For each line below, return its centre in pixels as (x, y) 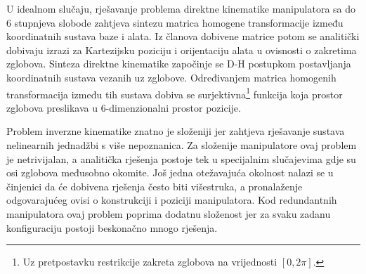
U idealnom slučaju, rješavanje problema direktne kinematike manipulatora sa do (181, 8)
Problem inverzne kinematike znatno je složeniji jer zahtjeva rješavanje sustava (176, 131)
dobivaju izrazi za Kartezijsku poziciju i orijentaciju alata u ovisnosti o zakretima (182, 50)
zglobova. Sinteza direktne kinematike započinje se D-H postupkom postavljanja (179, 64)
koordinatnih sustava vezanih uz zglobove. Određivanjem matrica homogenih (171, 77)
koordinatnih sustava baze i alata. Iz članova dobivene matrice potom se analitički (183, 36)
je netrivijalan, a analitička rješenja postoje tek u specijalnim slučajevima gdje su (181, 158)
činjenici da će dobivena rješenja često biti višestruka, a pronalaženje (155, 186)
